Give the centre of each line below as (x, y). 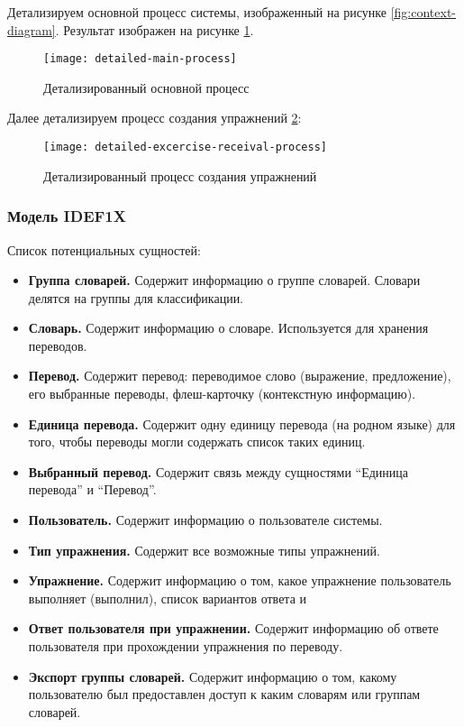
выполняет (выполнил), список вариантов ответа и (168, 598)
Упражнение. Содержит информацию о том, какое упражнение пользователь (240, 580)
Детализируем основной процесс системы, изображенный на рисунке (197, 12)
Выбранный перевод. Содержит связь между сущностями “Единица (218, 471)
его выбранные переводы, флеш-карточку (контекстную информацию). (222, 394)
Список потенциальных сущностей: (104, 249)
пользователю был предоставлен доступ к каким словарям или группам (224, 694)
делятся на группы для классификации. (136, 297)
